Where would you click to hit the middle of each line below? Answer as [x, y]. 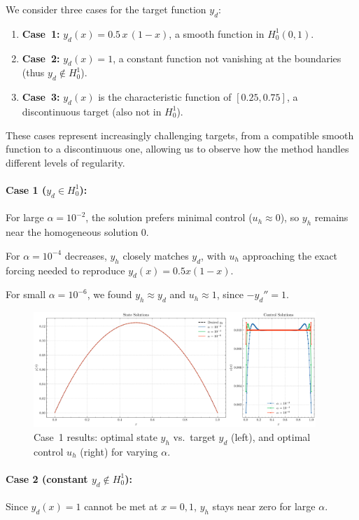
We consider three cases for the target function [106, 9]
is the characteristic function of [165, 97]
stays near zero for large [264, 506]
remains [331, 217]
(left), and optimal [271, 436]
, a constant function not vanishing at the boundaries [227, 58]
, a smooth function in [217, 33]
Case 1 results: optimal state [96, 436]
